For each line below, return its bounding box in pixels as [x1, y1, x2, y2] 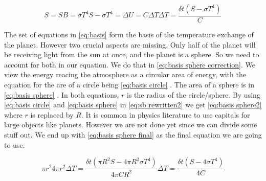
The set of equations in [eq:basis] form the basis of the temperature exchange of [4, 29, 254, 40]
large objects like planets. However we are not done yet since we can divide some [4, 119, 257, 130]
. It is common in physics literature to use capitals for [81, 109, 250, 120]
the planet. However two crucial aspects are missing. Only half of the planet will [4, 39, 256, 50]
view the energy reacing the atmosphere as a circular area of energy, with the [4, 69, 246, 80]
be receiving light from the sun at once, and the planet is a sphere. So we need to [4, 49, 259, 60]
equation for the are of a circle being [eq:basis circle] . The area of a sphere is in [4, 79, 254, 89]
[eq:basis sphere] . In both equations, [4, 89, 119, 100]
